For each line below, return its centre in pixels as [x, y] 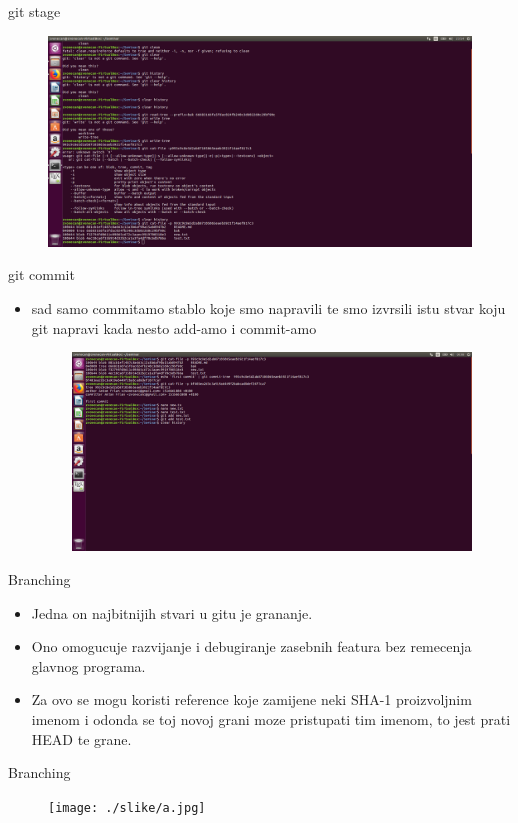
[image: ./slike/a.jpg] [127, 807]
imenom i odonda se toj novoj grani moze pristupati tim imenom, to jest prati [271, 719]
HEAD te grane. [81, 738]
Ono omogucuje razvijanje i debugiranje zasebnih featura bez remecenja [251, 646]
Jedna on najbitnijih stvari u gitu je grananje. [172, 612]
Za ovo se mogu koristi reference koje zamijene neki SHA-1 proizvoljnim [251, 699]
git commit [41, 274]
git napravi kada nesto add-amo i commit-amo [174, 327]
